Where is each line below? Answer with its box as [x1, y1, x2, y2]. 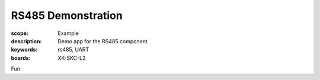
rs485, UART [57, 46, 89, 53]
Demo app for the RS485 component [57, 37, 148, 44]
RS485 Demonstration [11, 9, 123, 22]
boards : [11, 54, 31, 62]
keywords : [11, 46, 38, 53]
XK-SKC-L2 [57, 54, 86, 62]
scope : [11, 30, 29, 37]
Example [57, 30, 79, 37]
